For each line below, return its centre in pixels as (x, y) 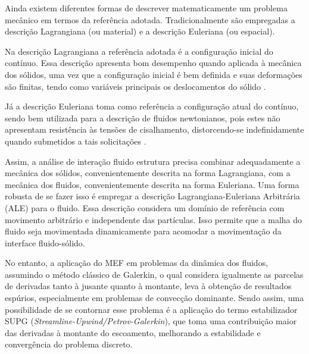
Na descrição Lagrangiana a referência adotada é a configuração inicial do (139, 51)
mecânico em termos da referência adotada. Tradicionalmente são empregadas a (150, 19)
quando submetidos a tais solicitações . (76, 141)
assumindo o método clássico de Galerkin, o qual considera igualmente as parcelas (154, 274)
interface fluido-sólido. (45, 242)
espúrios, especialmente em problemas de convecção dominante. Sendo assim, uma (154, 298)
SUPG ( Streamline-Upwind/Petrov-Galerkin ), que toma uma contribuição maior (151, 321)
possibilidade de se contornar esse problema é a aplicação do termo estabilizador (151, 309)
